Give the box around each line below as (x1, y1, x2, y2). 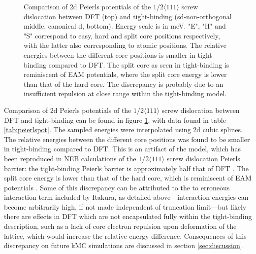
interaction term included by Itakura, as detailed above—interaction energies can (4, 192, 249, 202)
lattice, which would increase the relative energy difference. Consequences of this (4, 230, 247, 241)
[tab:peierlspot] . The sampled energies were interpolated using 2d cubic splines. (4, 124, 243, 135)
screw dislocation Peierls (166, 153, 240, 163)
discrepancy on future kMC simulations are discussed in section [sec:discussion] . (4, 240, 244, 251)
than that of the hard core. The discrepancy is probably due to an (24, 78, 224, 89)
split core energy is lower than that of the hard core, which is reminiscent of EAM (4, 173, 252, 183)
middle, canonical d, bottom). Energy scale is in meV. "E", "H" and (24, 21, 226, 31)
